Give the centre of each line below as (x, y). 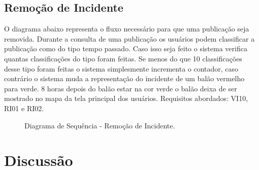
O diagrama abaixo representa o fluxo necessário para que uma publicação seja (127, 29)
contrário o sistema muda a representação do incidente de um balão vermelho (124, 78)
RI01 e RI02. (24, 108)
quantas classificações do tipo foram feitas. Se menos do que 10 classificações (123, 58)
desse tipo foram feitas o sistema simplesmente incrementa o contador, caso (121, 68)
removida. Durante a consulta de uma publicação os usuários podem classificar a (129, 38)
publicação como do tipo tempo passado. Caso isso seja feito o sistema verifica (126, 48)
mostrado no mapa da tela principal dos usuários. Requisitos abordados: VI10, (126, 98)
